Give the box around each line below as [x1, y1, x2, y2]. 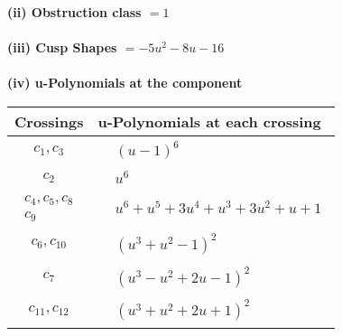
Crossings [14, 110, 84, 132]
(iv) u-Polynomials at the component [7, 73, 243, 92]
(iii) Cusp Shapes [7, 38, 117, 57]
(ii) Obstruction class [7, 3, 142, 21]
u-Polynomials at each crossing [97, 110, 321, 132]
